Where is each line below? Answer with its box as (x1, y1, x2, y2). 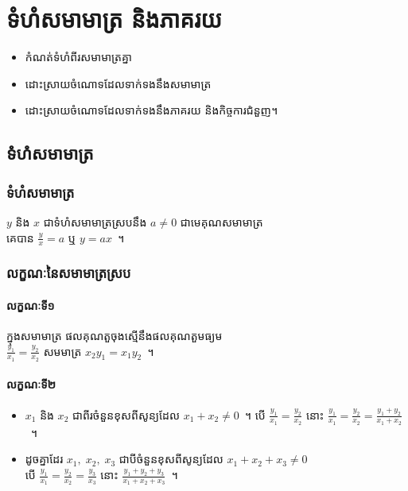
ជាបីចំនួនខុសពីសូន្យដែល (119, 450, 223, 467)
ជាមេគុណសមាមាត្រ (180, 213, 263, 230)
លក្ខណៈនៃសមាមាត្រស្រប (6, 263, 131, 283)
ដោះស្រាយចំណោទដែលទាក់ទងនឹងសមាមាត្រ (25, 75, 212, 91)
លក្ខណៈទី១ (6, 296, 55, 313)
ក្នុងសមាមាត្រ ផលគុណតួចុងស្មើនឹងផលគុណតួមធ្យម (6, 327, 223, 343)
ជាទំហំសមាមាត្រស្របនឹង (43, 213, 147, 230)
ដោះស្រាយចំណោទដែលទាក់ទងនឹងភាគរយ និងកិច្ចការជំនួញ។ (25, 102, 278, 118)
